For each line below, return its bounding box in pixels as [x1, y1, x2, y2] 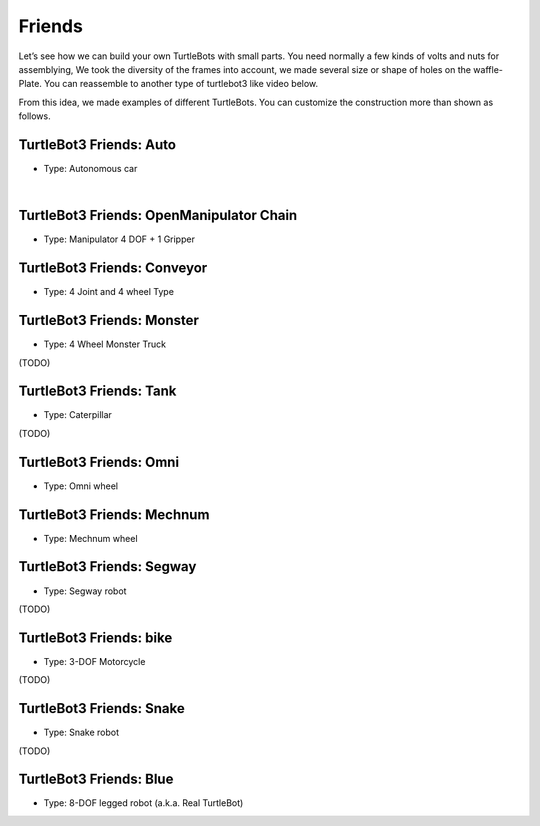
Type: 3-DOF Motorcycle [43, 655, 146, 667]
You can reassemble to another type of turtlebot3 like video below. [43, 78, 319, 90]
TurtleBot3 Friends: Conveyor [18, 260, 208, 277]
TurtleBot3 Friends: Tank [18, 383, 177, 400]
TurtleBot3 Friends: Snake [18, 700, 185, 717]
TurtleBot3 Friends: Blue [18, 771, 174, 788]
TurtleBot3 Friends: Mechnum [18, 506, 210, 523]
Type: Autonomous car [43, 163, 138, 175]
